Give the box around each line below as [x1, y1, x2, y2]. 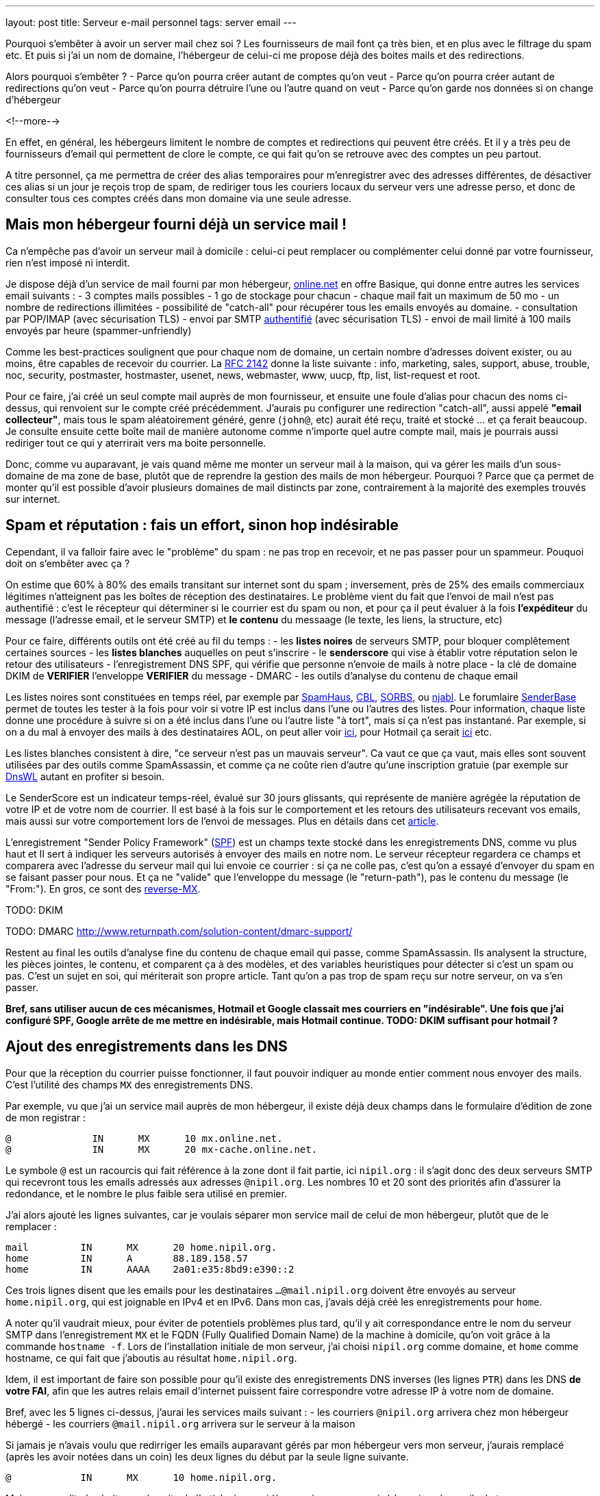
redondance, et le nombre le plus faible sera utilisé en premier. [5, 1187, 287, 1199]
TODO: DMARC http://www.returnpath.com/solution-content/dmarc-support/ [5, 925, 353, 937]
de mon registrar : [5, 1111, 86, 1123]
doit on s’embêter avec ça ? [5, 557, 130, 569]
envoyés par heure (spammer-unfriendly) [5, 324, 192, 336]
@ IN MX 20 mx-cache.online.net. [5, 1143, 318, 1155]
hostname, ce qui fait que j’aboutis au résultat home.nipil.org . [5, 1351, 297, 1364]
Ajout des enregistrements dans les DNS [5, 1038, 288, 1056]
